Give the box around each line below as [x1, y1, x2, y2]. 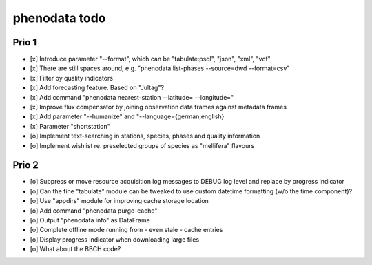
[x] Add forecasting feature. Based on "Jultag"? [30, 83, 165, 92]
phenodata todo [12, 10, 106, 25]
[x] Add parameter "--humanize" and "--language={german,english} [30, 112, 225, 120]
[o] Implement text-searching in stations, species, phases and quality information [30, 131, 260, 140]
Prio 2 [12, 159, 39, 171]
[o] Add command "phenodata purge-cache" [30, 206, 158, 215]
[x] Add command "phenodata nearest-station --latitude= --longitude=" [30, 93, 234, 101]
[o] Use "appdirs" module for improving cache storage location [30, 197, 209, 205]
